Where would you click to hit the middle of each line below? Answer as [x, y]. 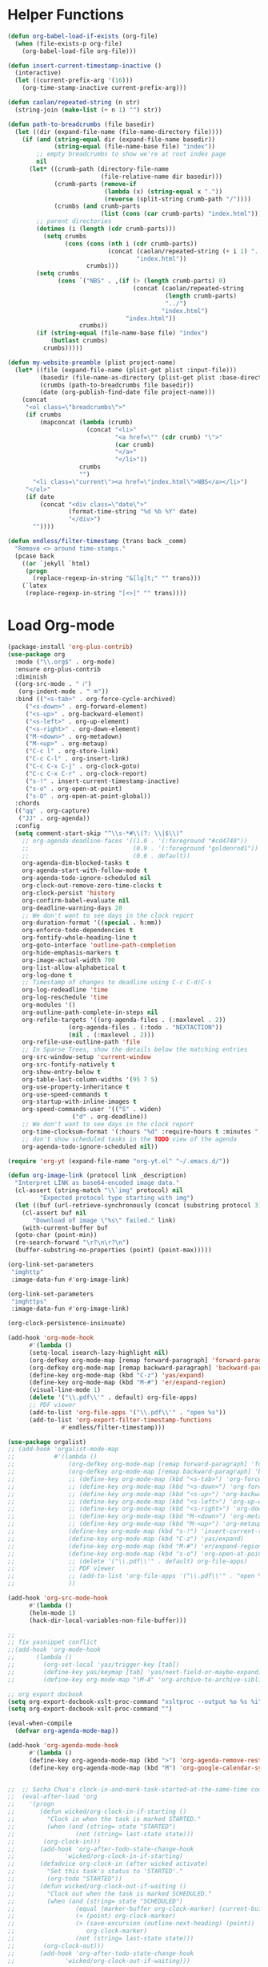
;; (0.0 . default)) [106, 856]
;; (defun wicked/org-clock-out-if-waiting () [97, 1886]
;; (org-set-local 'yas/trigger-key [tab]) [94, 1665]
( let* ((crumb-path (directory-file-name [99, 169]
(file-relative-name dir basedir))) [162, 176]
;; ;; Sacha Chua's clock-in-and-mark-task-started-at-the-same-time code [136, 1789]
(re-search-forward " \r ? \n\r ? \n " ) [72, 1243]
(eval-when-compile [40, 1724]
